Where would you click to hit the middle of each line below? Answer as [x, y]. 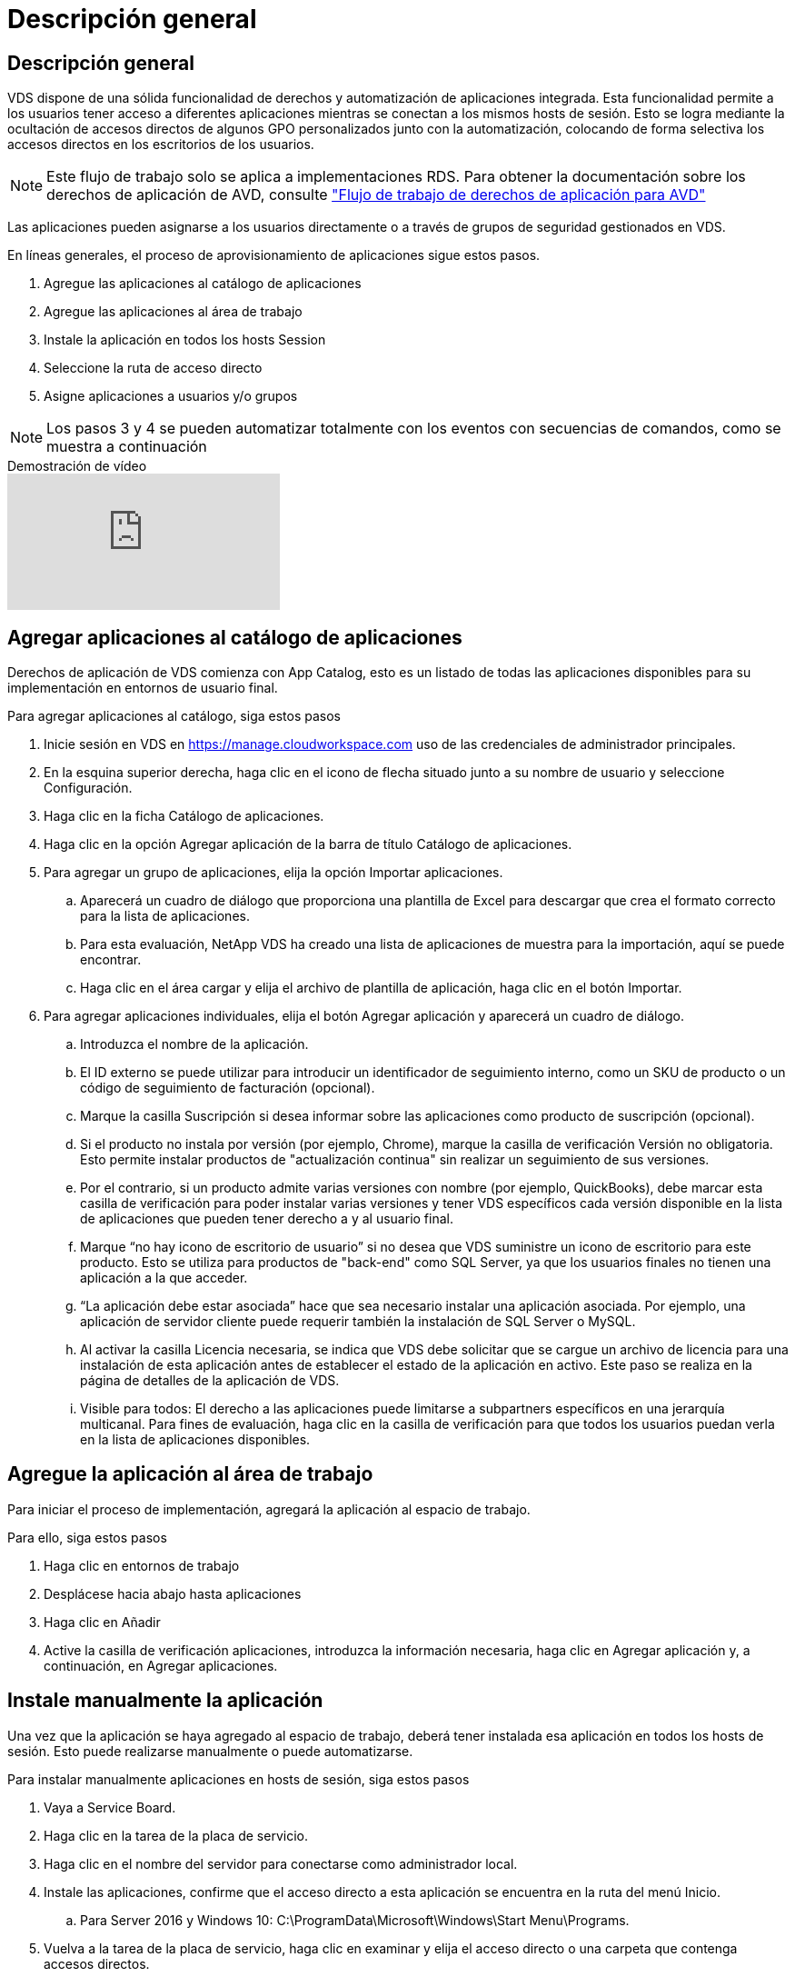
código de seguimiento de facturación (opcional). [228, 1088]
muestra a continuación [127, 447]
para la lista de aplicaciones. [165, 916]
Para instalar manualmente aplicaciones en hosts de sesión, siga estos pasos [238, 1779]
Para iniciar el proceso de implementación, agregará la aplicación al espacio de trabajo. [269, 1509]
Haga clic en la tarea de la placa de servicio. [176, 1835]
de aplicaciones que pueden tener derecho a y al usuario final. [267, 1219]
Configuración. [88, 788]
